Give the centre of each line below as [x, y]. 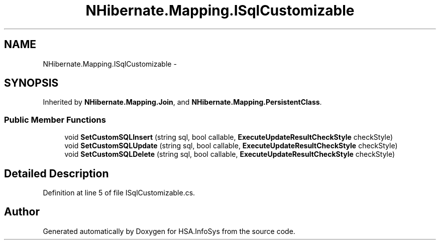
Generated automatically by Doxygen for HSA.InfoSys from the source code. [169, 231]
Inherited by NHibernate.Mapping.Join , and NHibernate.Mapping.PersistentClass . [182, 102]
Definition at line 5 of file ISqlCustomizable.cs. [119, 193]
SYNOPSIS [31, 83]
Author [22, 212]
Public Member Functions [55, 119]
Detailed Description [57, 173]
